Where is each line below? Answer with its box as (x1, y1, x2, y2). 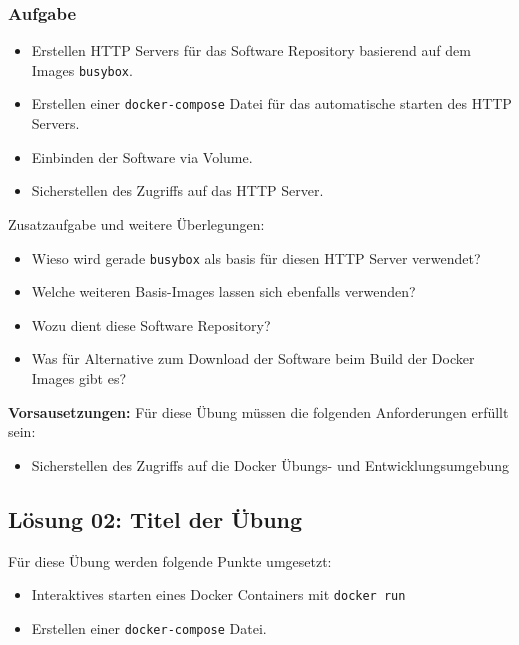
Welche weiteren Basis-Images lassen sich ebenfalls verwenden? (31, 281, 416, 302)
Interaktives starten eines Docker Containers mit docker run (31, 584, 406, 605)
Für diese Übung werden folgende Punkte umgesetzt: (8, 550, 332, 571)
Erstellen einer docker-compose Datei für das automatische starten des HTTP (31, 93, 512, 114)
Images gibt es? (31, 367, 127, 388)
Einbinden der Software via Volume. (31, 146, 253, 167)
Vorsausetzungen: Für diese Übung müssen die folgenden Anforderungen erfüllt (8, 401, 509, 422)
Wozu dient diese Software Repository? (31, 314, 271, 335)
